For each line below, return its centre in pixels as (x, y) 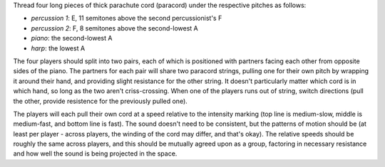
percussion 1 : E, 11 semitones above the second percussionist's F (127, 18)
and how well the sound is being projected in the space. (95, 153)
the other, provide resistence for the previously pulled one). (101, 101)
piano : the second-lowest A (72, 38)
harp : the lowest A (58, 48)
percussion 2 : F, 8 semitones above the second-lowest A (115, 28)
